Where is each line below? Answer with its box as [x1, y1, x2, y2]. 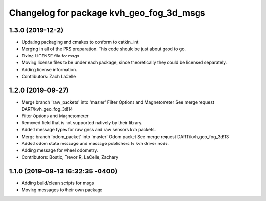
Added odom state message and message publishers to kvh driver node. [21, 141, 169, 146]
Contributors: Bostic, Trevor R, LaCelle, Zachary [21, 154, 119, 160]
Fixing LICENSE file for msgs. [21, 53, 81, 58]
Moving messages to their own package [21, 187, 103, 193]
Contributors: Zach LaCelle [21, 74, 76, 80]
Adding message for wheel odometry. [21, 147, 98, 153]
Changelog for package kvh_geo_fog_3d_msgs [9, 7, 205, 18]
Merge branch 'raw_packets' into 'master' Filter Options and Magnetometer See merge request [21, 99, 214, 105]
